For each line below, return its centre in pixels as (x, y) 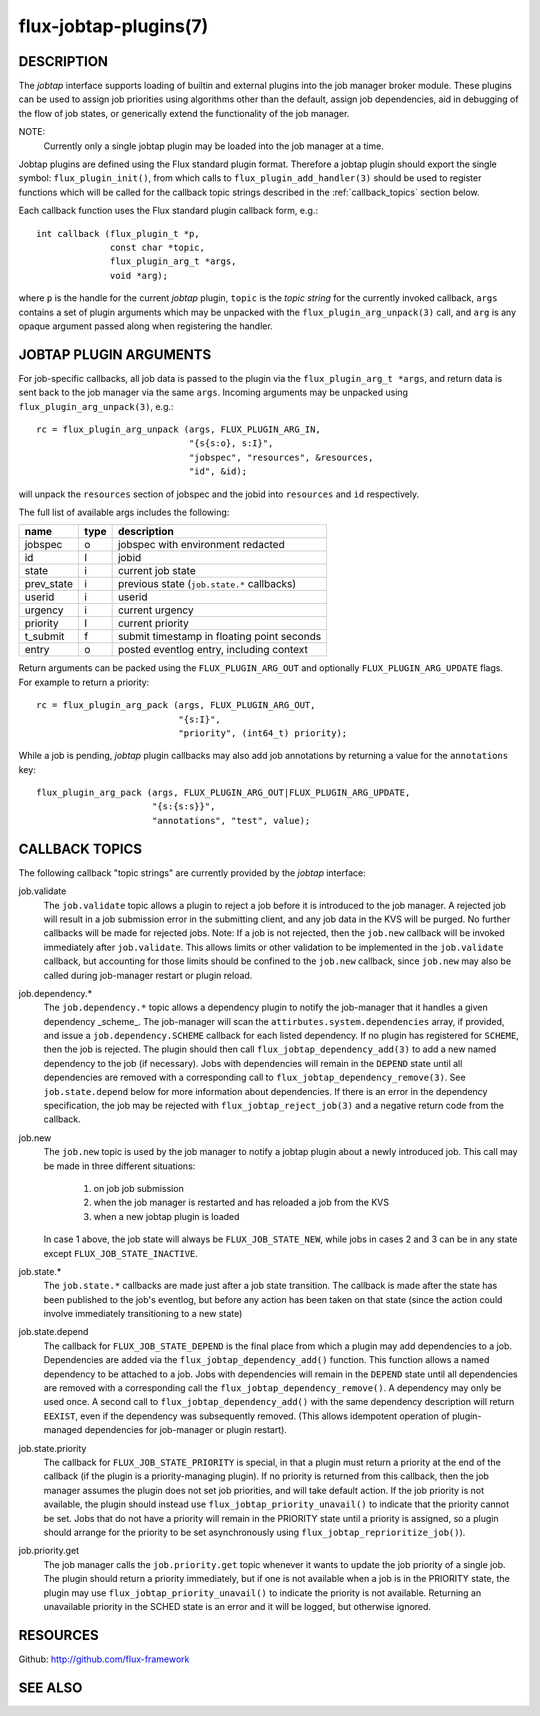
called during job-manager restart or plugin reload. (148, 975)
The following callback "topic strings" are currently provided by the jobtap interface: (192, 872)
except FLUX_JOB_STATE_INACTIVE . (121, 1253)
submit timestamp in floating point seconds (219, 637)
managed (63, 1430)
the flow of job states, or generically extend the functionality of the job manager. (184, 113)
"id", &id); (218, 471)
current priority (153, 623)
